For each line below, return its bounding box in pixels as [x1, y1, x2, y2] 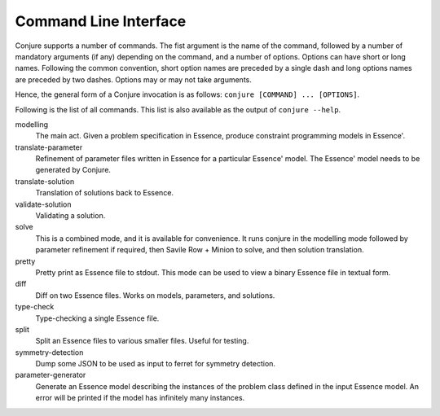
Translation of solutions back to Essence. [35, 188, 174, 198]
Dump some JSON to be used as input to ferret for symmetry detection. [35, 359, 276, 369]
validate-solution [15, 199, 73, 209]
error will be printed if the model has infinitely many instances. [35, 393, 245, 403]
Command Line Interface [15, 12, 187, 30]
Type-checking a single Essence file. [35, 313, 160, 323]
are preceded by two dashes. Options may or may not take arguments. [15, 74, 253, 85]
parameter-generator [15, 370, 86, 380]
